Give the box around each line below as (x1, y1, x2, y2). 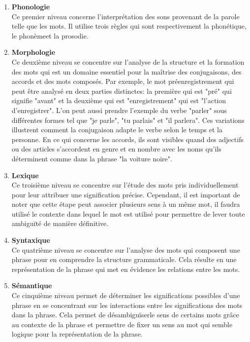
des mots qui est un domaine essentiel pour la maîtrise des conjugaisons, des (11, 66, 242, 76)
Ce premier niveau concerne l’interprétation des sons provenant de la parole (11, 11, 240, 21)
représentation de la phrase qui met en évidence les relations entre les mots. (11, 264, 240, 274)
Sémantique (11, 280, 52, 291)
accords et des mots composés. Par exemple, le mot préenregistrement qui (11, 76, 234, 86)
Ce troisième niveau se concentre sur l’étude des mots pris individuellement (11, 180, 239, 190)
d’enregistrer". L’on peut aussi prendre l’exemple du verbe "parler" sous (11, 105, 227, 115)
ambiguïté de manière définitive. (11, 218, 109, 228)
